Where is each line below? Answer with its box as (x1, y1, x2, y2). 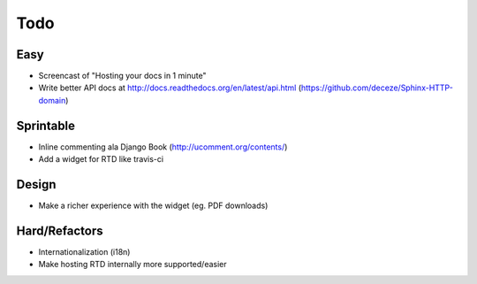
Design (16, 177, 57, 192)
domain (38, 95, 66, 105)
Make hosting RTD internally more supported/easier (38, 259, 227, 270)
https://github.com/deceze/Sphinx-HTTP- (300, 82, 454, 93)
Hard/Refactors (16, 223, 103, 238)
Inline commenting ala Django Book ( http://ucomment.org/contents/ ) (38, 142, 288, 152)
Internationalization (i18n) (38, 246, 131, 257)
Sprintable (16, 118, 75, 133)
